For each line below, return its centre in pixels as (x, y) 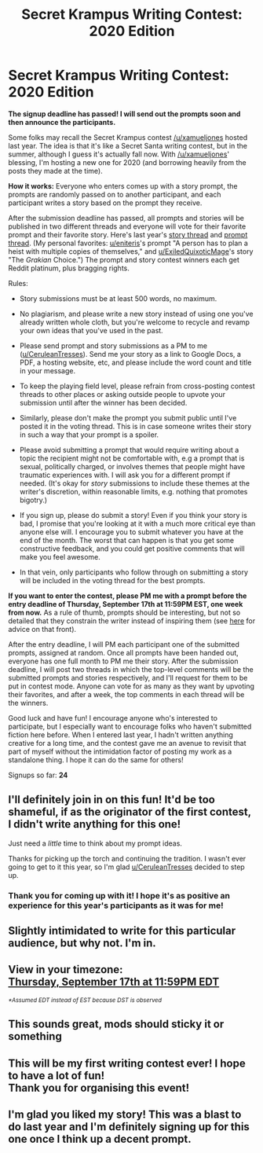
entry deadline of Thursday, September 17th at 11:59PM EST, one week (126, 604)
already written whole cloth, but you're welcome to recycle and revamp (134, 322)
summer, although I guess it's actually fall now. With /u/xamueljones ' (119, 154)
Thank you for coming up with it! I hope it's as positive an (119, 895)
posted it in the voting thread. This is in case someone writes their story (135, 426)
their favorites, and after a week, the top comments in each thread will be (126, 694)
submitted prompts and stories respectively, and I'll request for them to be (128, 677)
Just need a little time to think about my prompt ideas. (95, 843)
